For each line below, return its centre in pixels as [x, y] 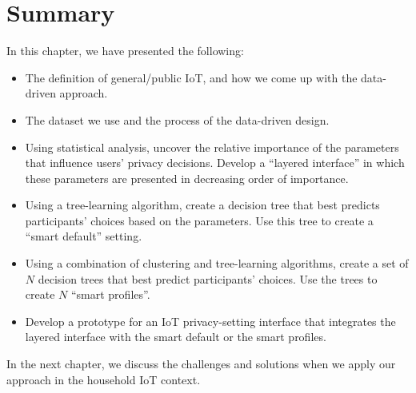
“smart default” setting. [84, 236]
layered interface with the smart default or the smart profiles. [176, 337]
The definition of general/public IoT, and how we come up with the [191, 77]
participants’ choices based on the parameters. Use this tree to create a [199, 220]
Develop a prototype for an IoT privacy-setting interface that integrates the [210, 321]
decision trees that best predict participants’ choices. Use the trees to [208, 278]
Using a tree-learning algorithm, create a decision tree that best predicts [202, 205]
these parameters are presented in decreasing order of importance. [187, 178]
